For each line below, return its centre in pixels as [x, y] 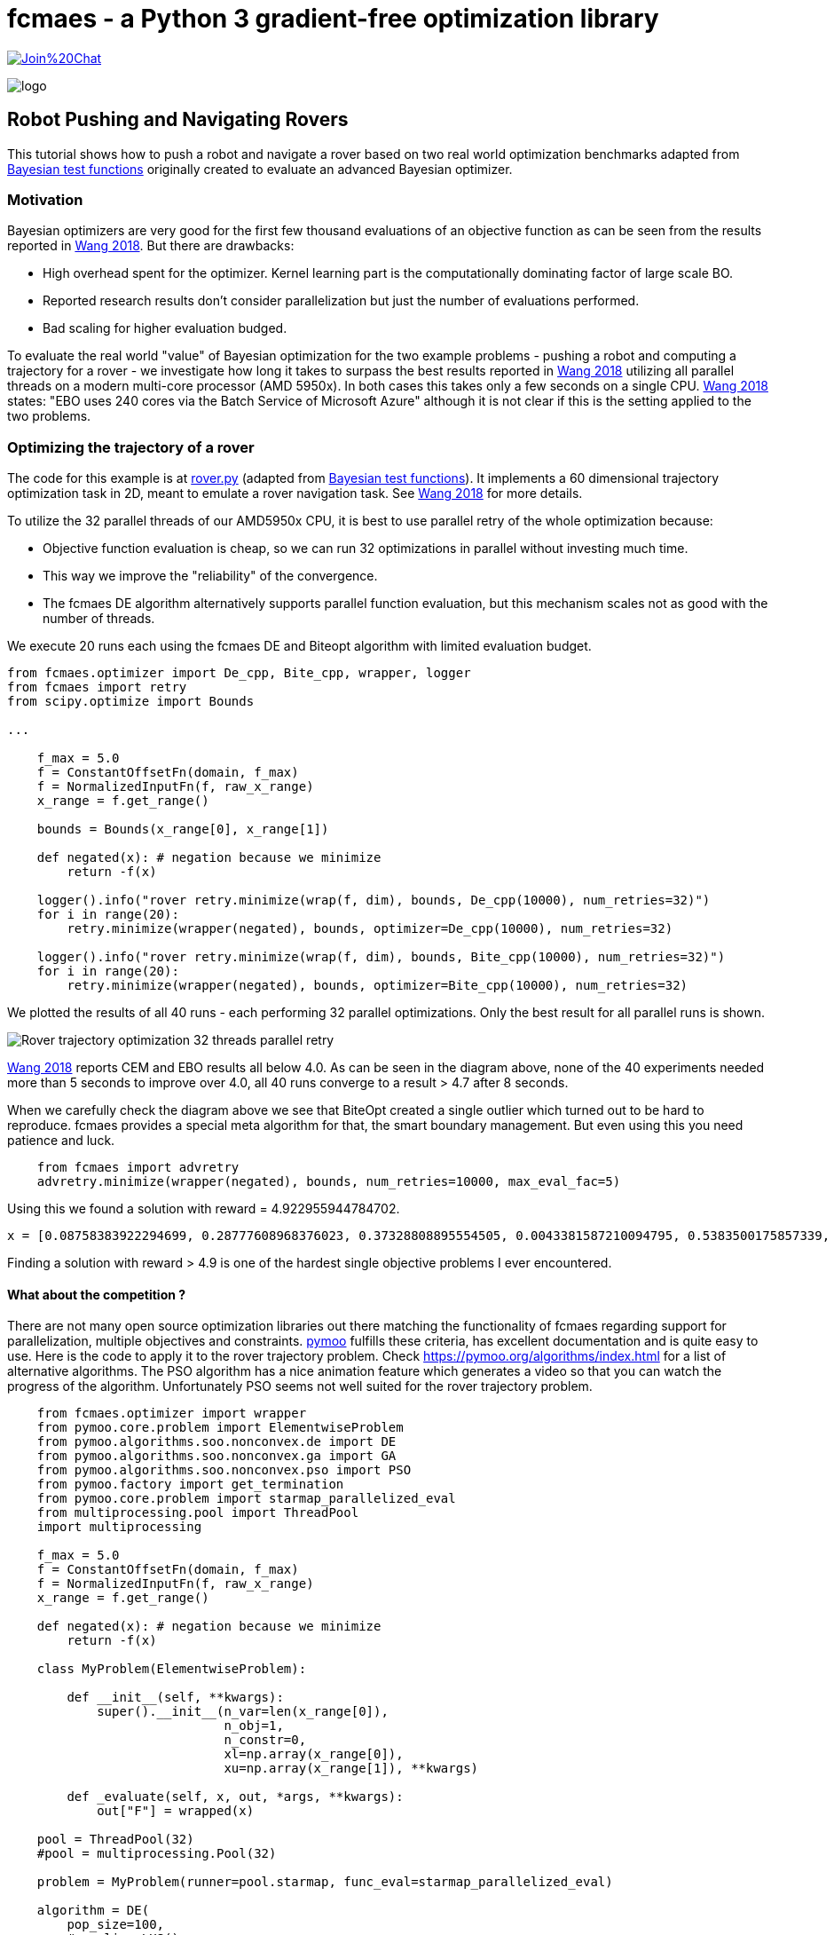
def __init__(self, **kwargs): [175, 1698]
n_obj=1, [254, 1726]
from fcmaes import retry [97, 687]
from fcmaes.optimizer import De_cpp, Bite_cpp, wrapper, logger [239, 673]
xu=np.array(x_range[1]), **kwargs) [351, 1769]
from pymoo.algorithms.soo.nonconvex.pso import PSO [224, 1470]
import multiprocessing [119, 1527]
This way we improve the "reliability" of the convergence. [210, 576]
